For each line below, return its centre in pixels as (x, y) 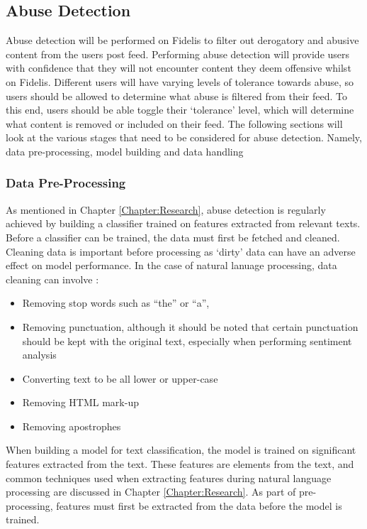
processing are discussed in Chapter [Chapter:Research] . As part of (151, 492)
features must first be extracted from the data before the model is (199, 505)
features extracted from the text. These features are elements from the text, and (180, 464)
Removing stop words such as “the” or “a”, (116, 303)
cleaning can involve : (52, 279)
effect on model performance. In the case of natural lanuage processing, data (171, 265)
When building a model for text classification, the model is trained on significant (181, 450)
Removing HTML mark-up (80, 402)
